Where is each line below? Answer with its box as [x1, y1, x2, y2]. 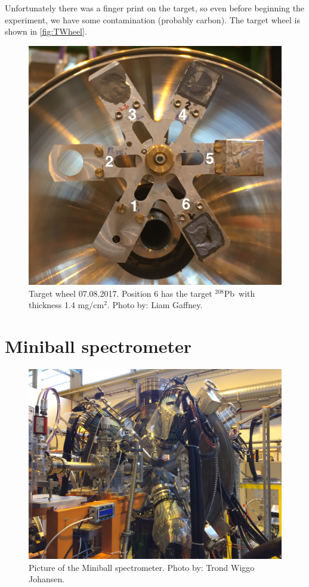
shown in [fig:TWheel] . [5, 25, 87, 38]
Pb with [224, 287, 255, 299]
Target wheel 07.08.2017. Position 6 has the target [29, 287, 212, 299]
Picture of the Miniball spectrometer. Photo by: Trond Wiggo [29, 561, 255, 573]
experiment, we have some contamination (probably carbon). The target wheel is [5, 13, 300, 26]
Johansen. [29, 573, 65, 585]
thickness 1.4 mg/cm [29, 299, 104, 311]
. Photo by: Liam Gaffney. [107, 299, 203, 311]
